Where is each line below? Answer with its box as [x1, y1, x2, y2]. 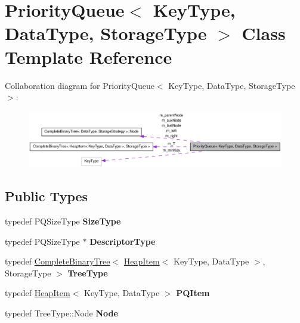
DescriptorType [89, 235, 156, 247]
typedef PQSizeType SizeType [5, 215, 121, 227]
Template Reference [5, 44, 172, 69]
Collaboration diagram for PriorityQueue [5, 79, 154, 91]
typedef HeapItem [5, 287, 70, 299]
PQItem [176, 287, 210, 299]
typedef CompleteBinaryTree [5, 255, 110, 267]
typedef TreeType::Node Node [5, 307, 118, 319]
